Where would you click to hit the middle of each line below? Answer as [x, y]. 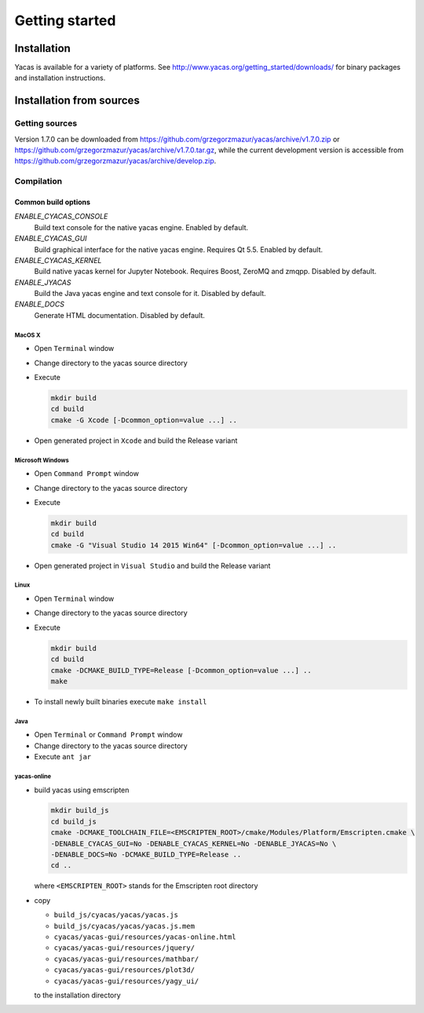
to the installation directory [77, 995]
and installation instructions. [60, 78]
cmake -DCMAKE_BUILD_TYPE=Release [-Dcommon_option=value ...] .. [181, 670]
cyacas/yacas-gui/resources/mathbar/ [126, 959]
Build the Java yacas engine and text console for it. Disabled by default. [150, 294]
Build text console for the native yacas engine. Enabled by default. [141, 227]
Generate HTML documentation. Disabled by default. [120, 315]
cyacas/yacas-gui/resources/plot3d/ [124, 970]
